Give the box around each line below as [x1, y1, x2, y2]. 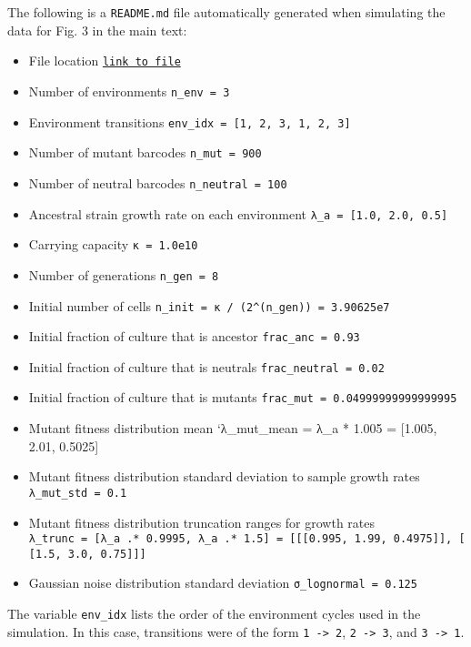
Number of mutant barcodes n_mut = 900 [28, 143, 262, 162]
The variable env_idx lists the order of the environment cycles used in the [7, 604, 421, 623]
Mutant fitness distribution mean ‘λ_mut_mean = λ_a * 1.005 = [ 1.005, [28, 419, 437, 438]
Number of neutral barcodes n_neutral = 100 [28, 173, 287, 192]
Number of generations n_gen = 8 [28, 265, 219, 284]
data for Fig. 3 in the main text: [7, 20, 187, 39]
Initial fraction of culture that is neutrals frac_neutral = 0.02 [28, 357, 385, 376]
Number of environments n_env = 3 [28, 81, 230, 100]
